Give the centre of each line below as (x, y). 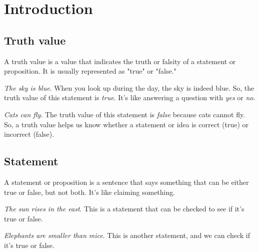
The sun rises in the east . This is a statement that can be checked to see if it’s (124, 209)
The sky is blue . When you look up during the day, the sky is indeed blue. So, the (129, 87)
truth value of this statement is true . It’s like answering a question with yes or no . (130, 97)
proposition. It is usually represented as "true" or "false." (90, 71)
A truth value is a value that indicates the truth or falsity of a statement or (120, 61)
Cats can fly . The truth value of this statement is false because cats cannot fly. (125, 114)
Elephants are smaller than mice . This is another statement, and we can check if (127, 235)
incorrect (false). (29, 134)
